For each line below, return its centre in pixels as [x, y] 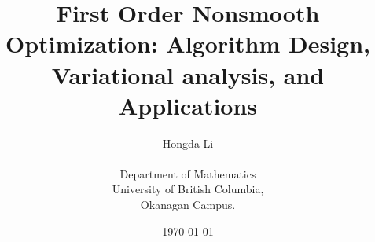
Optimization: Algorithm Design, [188, 44]
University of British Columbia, [188, 189]
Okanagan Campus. [188, 205]
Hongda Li [188, 143]
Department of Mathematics [188, 173]
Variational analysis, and [188, 74]
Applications [188, 105]
